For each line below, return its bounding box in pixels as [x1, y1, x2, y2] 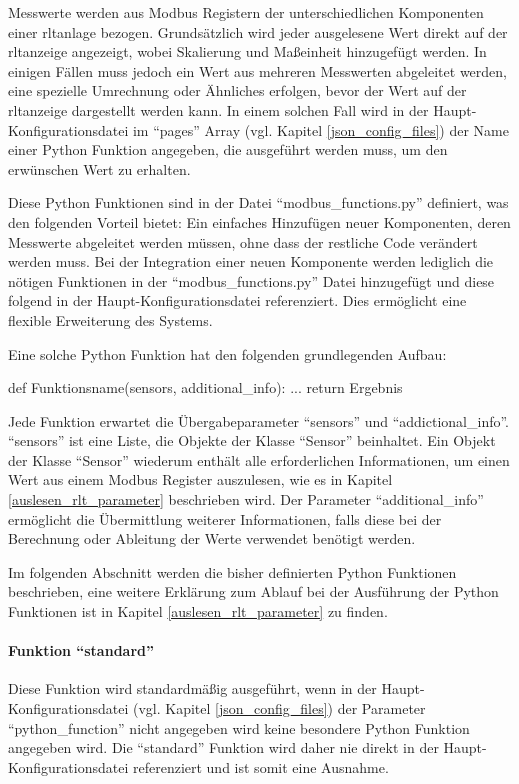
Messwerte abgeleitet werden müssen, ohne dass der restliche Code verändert [8, 231, 478, 252]
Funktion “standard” [8, 640, 154, 661]
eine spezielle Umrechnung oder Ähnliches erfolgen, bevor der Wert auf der [8, 80, 467, 101]
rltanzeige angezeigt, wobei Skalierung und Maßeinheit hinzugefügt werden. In [8, 41, 487, 62]
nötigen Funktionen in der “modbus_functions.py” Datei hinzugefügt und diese [8, 270, 495, 291]
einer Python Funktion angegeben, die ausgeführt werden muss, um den [8, 139, 448, 160]
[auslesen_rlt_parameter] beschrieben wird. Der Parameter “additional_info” [8, 489, 484, 510]
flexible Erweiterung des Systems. [8, 309, 213, 330]
